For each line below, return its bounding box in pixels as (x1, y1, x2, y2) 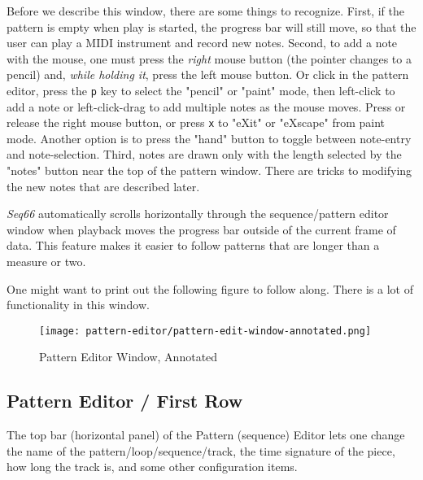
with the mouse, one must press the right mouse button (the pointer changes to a (7, 50, 412, 67)
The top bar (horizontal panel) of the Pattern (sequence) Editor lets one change (7, 426, 405, 443)
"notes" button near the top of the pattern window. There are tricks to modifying (7, 162, 412, 179)
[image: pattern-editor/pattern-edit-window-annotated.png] (39, 325, 372, 337)
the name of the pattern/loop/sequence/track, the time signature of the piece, (7, 442, 395, 459)
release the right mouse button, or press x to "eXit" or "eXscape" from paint (7, 114, 386, 131)
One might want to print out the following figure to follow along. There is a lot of (7, 280, 413, 297)
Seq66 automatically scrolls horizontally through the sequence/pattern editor (7, 205, 389, 222)
